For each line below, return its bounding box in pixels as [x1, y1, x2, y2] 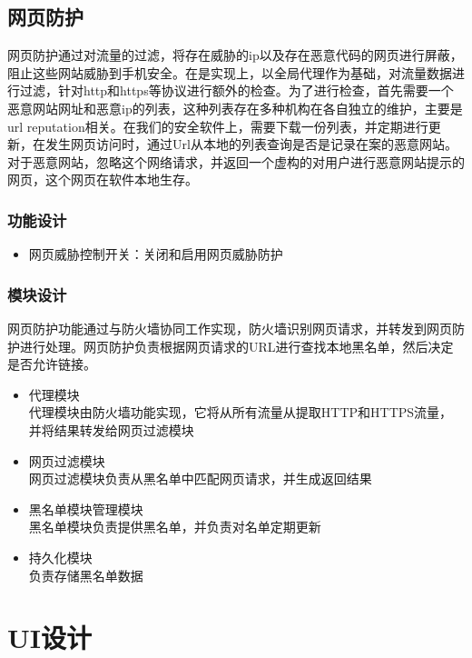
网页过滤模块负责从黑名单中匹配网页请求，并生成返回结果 [28, 469, 372, 488]
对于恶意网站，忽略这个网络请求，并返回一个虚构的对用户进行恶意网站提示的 [7, 152, 465, 171]
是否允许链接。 [7, 354, 96, 374]
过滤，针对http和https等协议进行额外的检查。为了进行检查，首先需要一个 [19, 81, 454, 100]
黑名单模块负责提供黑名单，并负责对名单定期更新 [28, 517, 321, 536]
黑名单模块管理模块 [28, 499, 143, 518]
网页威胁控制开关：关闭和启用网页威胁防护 [28, 244, 283, 264]
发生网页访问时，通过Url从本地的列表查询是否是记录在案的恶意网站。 [44, 135, 457, 154]
